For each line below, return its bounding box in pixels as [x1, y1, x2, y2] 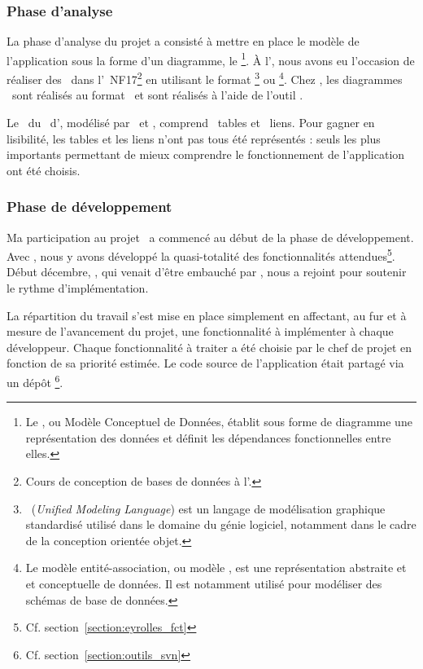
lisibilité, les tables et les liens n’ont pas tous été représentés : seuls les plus [7, 130, 381, 147]
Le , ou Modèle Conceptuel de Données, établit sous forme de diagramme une [25, 413, 412, 430]
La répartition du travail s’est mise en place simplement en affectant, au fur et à [7, 306, 407, 323]
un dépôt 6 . [7, 371, 63, 390]
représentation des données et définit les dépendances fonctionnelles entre [25, 429, 391, 446]
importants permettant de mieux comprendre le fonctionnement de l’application [7, 146, 405, 163]
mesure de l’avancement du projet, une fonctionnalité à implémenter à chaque [7, 323, 394, 340]
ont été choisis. [7, 161, 81, 178]
